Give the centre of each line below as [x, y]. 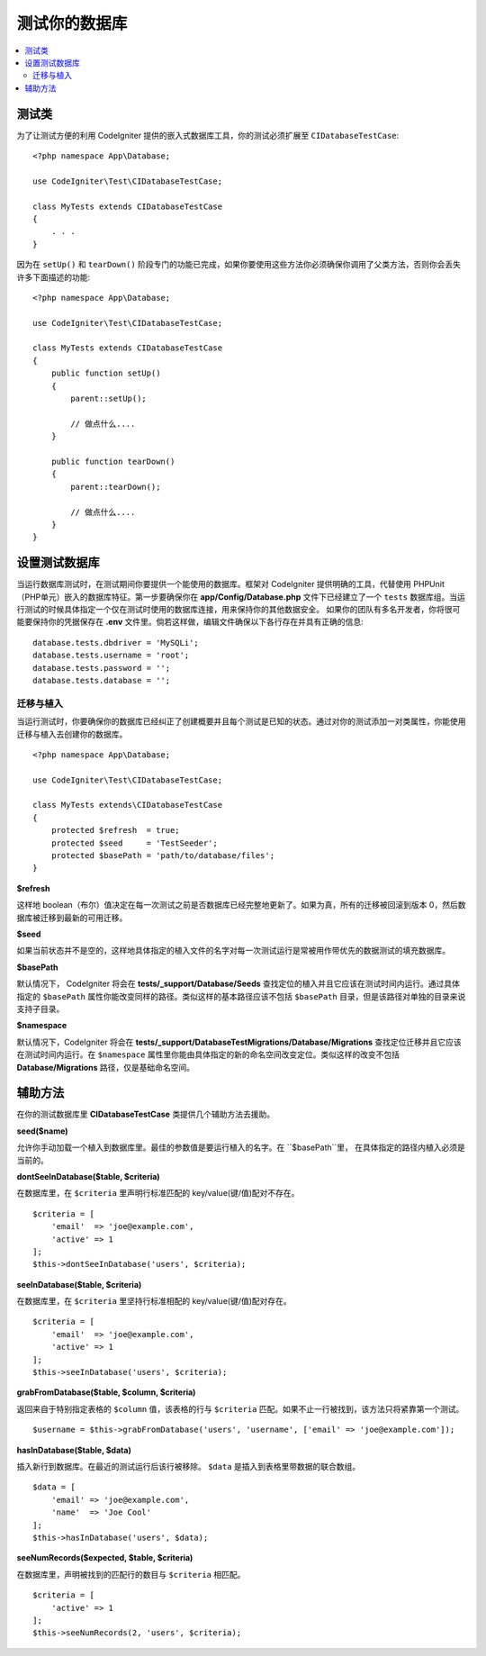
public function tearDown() [113, 462]
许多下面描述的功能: [54, 277]
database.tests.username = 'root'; [111, 656]
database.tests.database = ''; [102, 680]
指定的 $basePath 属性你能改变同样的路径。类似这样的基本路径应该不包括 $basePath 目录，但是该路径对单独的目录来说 [241, 996]
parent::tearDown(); [116, 487]
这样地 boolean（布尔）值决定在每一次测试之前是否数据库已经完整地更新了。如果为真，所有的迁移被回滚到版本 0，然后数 [241, 905]
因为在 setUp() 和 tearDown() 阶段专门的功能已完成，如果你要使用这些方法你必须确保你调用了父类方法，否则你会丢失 [239, 265]
